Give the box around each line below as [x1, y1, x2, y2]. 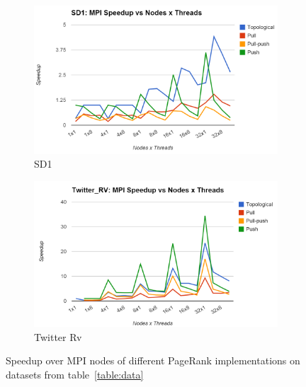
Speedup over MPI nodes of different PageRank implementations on [6, 353, 300, 368]
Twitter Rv [34, 329, 82, 344]
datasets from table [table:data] [6, 366, 144, 381]
